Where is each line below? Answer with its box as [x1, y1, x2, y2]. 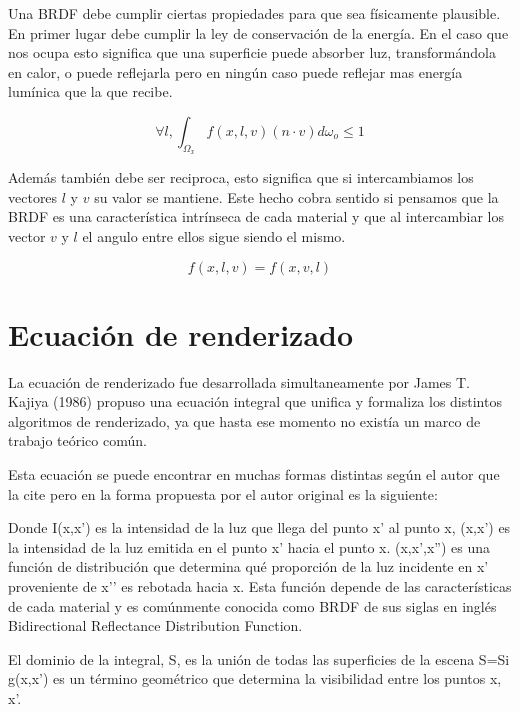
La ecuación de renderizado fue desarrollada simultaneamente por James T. [8, 371, 471, 392]
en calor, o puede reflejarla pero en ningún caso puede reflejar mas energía [8, 61, 463, 82]
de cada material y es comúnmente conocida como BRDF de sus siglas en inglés [8, 595, 497, 616]
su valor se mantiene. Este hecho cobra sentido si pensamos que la [94, 186, 499, 207]
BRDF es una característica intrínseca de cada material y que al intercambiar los [8, 206, 504, 227]
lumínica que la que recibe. [8, 81, 173, 102]
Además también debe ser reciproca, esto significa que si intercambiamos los [8, 167, 474, 188]
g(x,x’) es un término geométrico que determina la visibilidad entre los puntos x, [8, 668, 502, 689]
